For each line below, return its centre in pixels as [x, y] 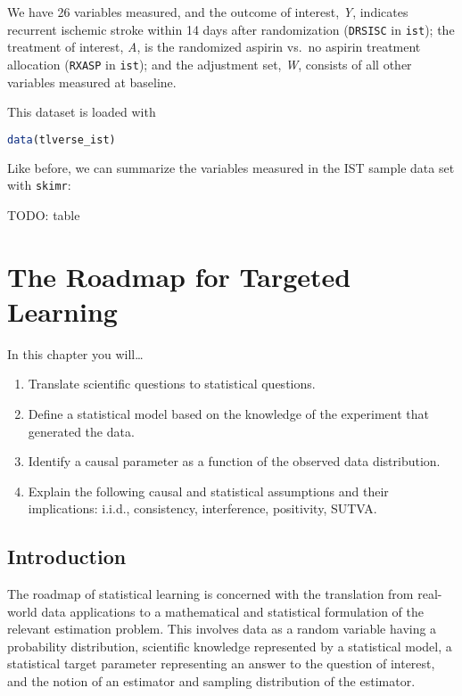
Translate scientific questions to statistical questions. [172, 384]
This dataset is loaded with [82, 112]
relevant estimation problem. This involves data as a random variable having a [222, 629]
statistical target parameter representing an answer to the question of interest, [221, 663]
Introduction [67, 557]
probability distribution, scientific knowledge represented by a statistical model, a [230, 646]
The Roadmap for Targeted [179, 276]
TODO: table [44, 214]
